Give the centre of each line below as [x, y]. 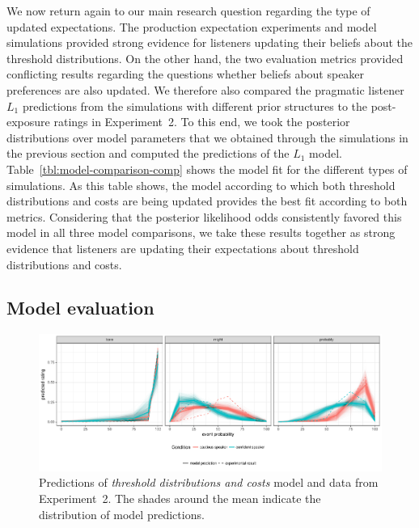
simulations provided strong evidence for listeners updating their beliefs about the [209, 42]
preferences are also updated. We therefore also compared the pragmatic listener [205, 89]
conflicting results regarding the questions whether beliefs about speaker [186, 74]
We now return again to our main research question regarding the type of [188, 11]
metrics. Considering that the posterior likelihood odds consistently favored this [204, 216]
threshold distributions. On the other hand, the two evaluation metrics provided [205, 58]
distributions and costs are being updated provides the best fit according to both [207, 201]
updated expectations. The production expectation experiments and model [192, 26]
